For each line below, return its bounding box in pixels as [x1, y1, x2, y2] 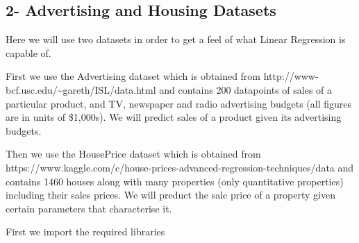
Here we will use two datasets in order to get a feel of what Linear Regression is [6, 32, 346, 47]
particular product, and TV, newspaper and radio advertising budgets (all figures [6, 96, 352, 110]
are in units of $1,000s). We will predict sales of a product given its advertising [6, 110, 342, 124]
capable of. [6, 45, 51, 60]
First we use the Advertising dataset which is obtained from [6, 69, 261, 83]
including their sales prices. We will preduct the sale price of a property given [6, 187, 335, 202]
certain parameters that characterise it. [6, 201, 172, 215]
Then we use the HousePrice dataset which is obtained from [6, 146, 261, 161]
